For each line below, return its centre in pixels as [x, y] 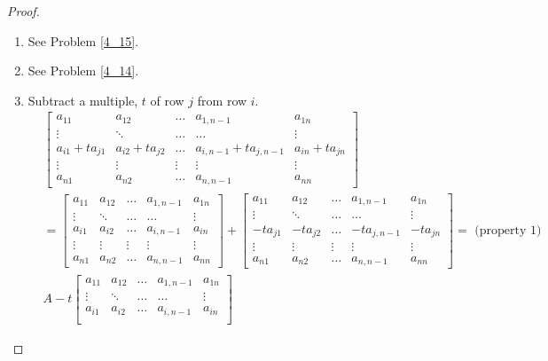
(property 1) [508, 231]
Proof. [23, 11]
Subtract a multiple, [83, 100]
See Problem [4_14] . [83, 71]
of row [167, 100]
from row [222, 100]
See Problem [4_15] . [83, 40]
